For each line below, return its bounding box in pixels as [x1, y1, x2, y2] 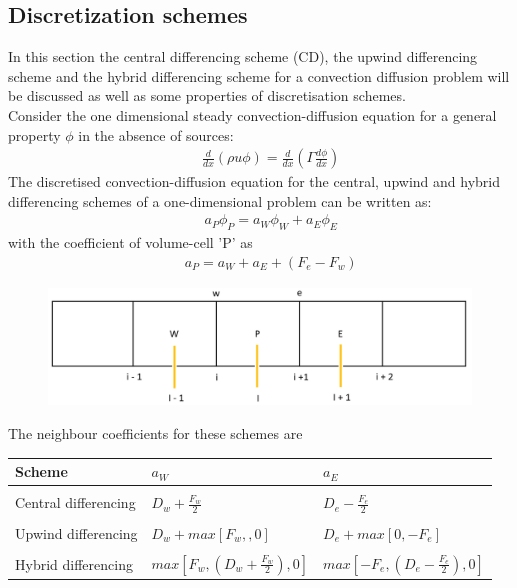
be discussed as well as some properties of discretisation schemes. [8, 85, 406, 106]
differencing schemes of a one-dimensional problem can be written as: [8, 190, 432, 211]
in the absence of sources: [78, 124, 234, 145]
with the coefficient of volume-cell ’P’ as [8, 232, 253, 253]
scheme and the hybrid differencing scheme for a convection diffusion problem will [8, 65, 510, 86]
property [8, 124, 61, 145]
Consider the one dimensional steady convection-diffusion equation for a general [8, 104, 497, 125]
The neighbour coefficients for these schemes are [8, 423, 303, 444]
